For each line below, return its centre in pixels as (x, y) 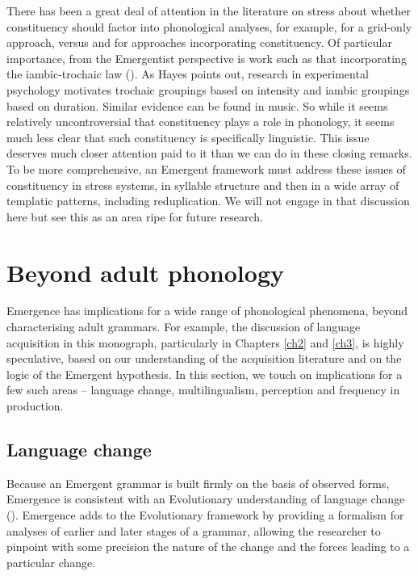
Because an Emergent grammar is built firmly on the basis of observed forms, (198, 483)
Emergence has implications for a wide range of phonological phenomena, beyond (207, 311)
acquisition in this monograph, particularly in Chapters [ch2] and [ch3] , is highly (205, 342)
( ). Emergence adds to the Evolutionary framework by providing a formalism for (205, 514)
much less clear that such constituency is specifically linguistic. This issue (188, 137)
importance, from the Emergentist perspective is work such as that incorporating (207, 58)
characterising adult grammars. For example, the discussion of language (184, 327)
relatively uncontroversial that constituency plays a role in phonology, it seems (201, 122)
